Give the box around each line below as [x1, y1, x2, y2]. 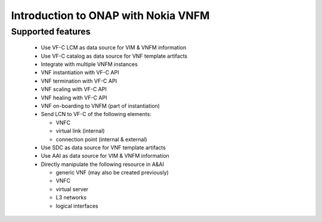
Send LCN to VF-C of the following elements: [41, 111, 151, 118]
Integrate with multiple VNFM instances [41, 60, 138, 68]
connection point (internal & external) [55, 136, 147, 143]
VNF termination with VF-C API [41, 77, 117, 85]
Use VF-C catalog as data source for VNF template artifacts [41, 52, 188, 60]
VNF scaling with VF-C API [41, 86, 107, 93]
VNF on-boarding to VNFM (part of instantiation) [41, 102, 160, 110]
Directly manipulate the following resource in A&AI [41, 161, 164, 168]
